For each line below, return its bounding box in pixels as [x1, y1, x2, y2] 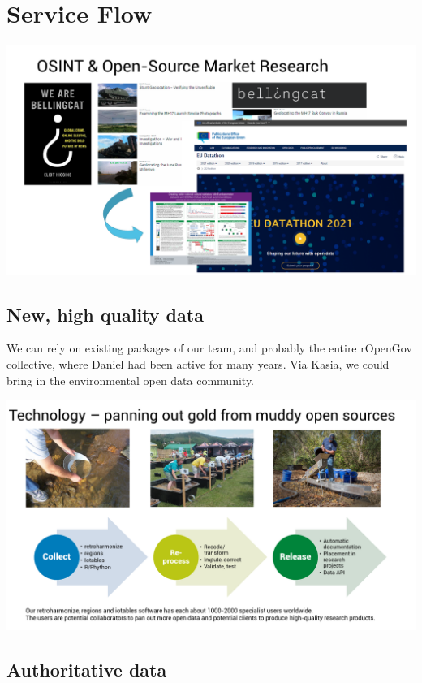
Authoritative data [6, 656, 167, 681]
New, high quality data [6, 301, 204, 326]
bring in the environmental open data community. [6, 371, 255, 388]
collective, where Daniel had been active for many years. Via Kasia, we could [6, 356, 390, 373]
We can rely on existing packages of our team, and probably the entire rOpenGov [6, 339, 412, 357]
